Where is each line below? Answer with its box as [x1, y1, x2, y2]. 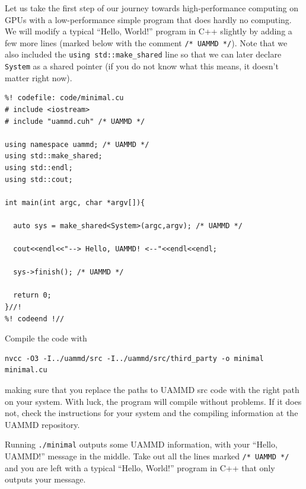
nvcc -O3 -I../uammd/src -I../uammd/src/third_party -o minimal [5, 354, 264, 363]
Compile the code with [5, 332, 87, 344]
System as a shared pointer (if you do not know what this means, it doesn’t [5, 60, 279, 72]
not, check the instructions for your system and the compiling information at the [5, 407, 298, 419]
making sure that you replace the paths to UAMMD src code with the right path [5, 383, 299, 395]
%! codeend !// [5, 314, 65, 323]
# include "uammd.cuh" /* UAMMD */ [5, 117, 145, 126]
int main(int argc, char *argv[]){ [5, 198, 145, 207]
